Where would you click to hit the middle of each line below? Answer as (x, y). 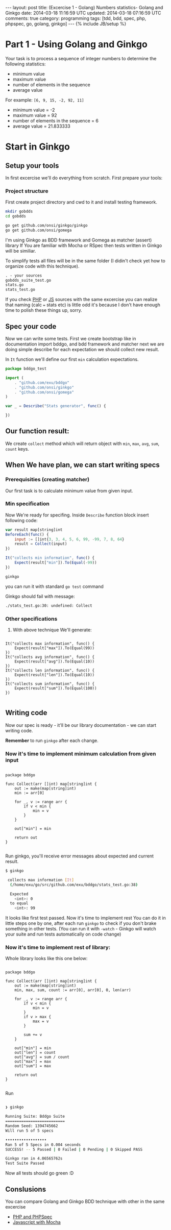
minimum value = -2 (34, 110)
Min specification (28, 504)
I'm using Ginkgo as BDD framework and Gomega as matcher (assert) (79, 240)
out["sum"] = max (33, 1066)
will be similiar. (21, 251)
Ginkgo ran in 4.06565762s (34, 1159)
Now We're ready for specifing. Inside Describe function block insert (77, 515)
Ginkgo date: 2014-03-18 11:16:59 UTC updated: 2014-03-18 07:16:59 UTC (83, 13)
